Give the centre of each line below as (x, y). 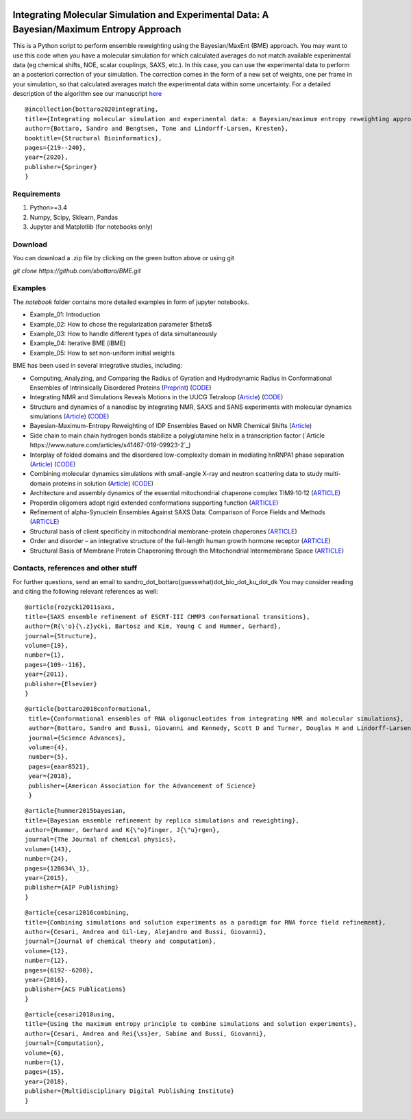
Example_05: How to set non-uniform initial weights (102, 353)
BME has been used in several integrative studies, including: (98, 366)
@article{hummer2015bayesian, (76, 811)
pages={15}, (45, 1072)
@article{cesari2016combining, (77, 913)
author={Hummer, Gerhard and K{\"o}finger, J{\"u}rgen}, (123, 830)
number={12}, (47, 961)
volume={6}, (45, 1053)
